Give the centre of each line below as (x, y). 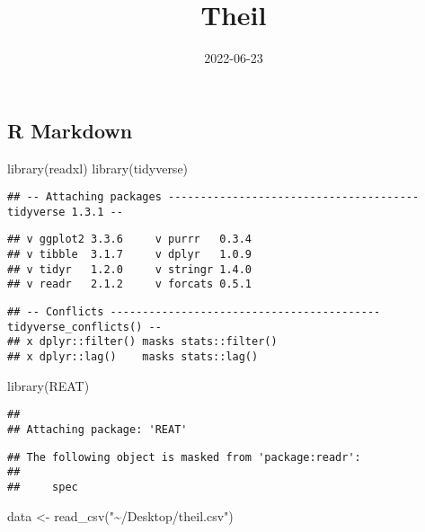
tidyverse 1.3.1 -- (65, 212)
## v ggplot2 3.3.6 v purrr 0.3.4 (130, 239)
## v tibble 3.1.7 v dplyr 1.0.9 (130, 255)
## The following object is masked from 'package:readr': (184, 457)
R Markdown (70, 130)
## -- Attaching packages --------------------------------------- (213, 197)
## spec (43, 487)
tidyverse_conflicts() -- (84, 327)
